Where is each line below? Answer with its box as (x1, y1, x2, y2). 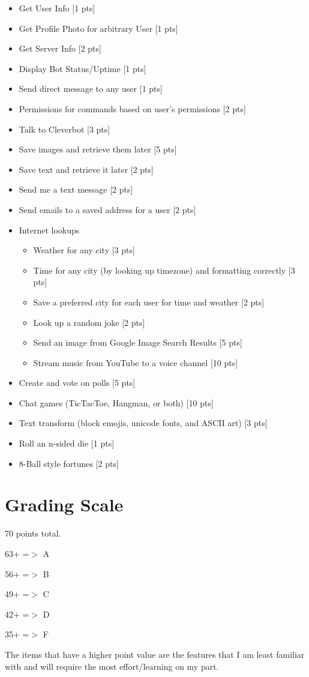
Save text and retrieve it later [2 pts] (19, 163, 154, 175)
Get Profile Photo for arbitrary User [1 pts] (19, 22, 178, 34)
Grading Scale (5, 492, 124, 517)
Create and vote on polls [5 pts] (19, 376, 136, 389)
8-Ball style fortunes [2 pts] (19, 457, 119, 469)
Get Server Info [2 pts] (19, 42, 101, 55)
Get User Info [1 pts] (19, 2, 95, 14)
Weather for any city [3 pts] (33, 244, 135, 256)
